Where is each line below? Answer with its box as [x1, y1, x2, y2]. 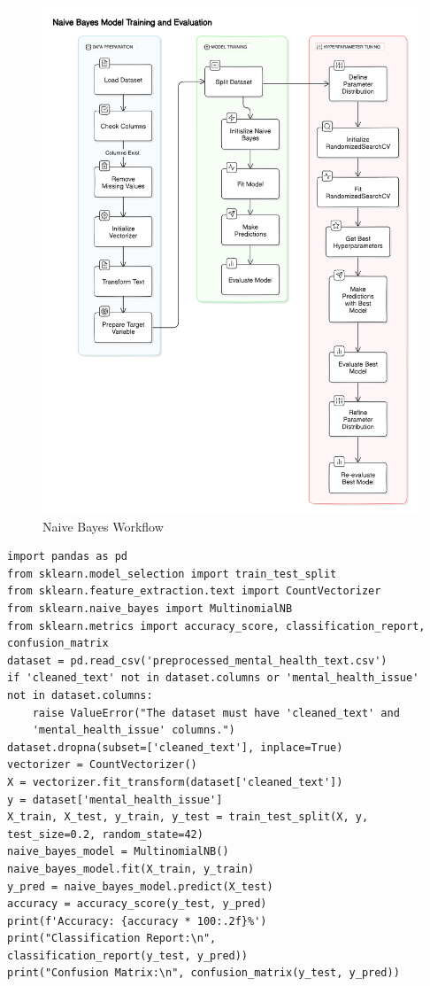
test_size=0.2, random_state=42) [7, 827, 203, 841]
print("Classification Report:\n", [7, 932, 217, 945]
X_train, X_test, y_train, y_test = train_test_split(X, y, [7, 811, 369, 824]
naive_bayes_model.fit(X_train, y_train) [7, 862, 255, 875]
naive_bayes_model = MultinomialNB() [7, 845, 229, 858]
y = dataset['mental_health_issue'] [7, 793, 223, 806]
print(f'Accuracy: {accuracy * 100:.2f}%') [7, 914, 267, 928]
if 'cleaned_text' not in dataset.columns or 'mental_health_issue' [7, 672, 419, 685]
